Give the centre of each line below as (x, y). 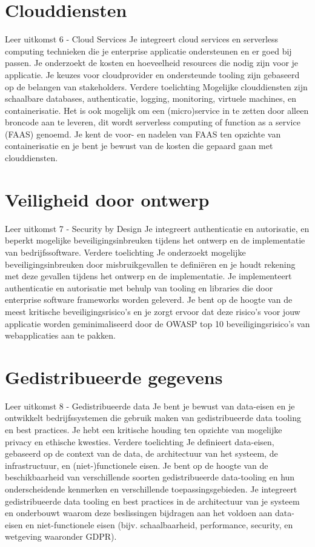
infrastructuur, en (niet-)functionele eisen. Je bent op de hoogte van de (137, 465)
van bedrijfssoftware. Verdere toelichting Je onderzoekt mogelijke (125, 252)
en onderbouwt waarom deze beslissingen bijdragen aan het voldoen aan (139, 513)
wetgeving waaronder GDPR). (61, 536)
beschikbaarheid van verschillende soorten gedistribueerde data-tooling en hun (150, 477)
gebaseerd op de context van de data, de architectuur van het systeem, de (141, 453)
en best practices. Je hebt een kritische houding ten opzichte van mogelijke (144, 430)
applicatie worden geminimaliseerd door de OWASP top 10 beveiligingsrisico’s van (157, 323)
